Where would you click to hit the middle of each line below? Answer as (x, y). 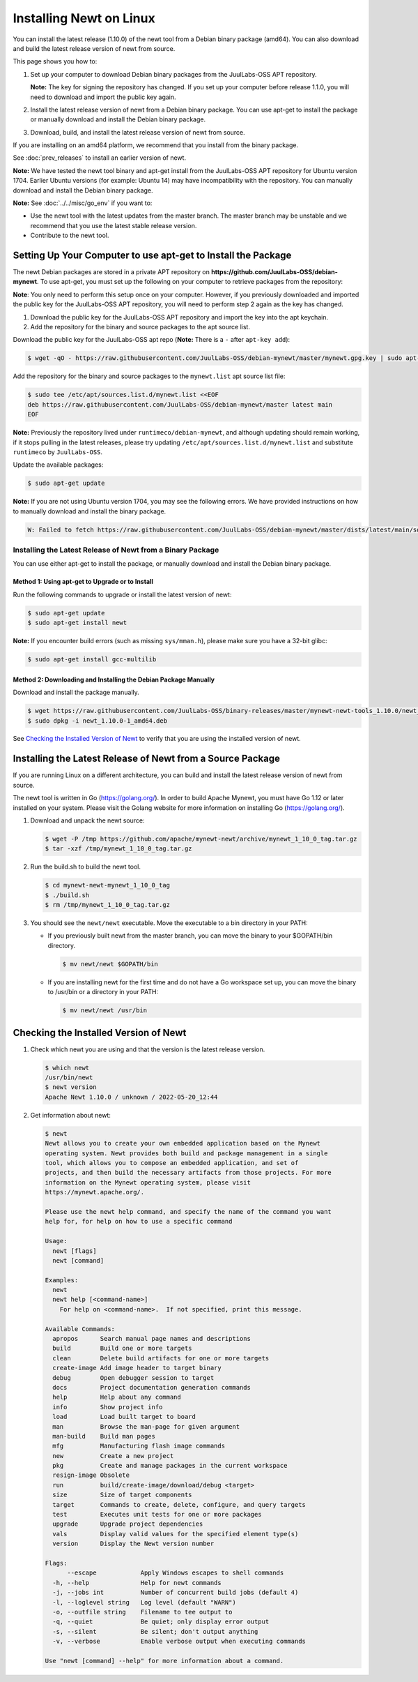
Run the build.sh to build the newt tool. (85, 867)
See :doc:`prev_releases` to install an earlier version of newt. (100, 158)
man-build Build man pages (104, 1436)
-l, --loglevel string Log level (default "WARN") (144, 1602)
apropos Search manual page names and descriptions (152, 1339)
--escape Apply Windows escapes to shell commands (176, 1573)
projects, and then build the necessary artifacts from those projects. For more (188, 1173)
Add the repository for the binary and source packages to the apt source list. (140, 327)
